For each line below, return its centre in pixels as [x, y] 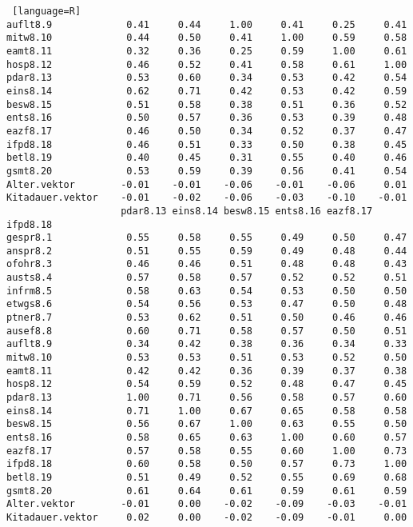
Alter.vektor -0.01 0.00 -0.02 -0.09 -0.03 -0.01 [207, 504]
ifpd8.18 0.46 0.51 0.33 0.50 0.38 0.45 [207, 144]
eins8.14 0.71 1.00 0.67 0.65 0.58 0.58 [207, 411]
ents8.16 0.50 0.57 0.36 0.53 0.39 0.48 [207, 118]
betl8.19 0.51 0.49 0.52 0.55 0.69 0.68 [207, 477]
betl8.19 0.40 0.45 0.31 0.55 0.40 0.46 [207, 158]
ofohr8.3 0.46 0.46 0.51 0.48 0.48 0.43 [207, 264]
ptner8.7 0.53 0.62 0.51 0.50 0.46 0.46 [207, 318]
